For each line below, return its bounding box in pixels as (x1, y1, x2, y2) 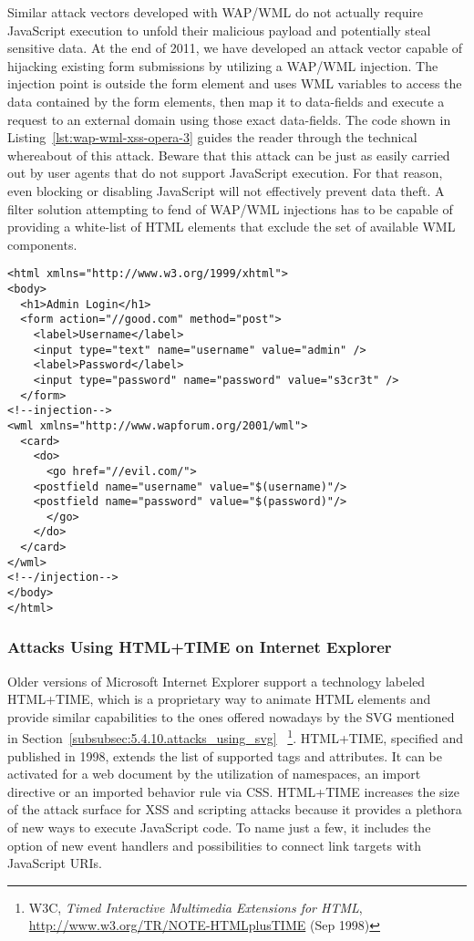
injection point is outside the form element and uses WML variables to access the (7, 74, 462, 93)
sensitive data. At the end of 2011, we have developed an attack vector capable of (7, 38, 463, 57)
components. (7, 234, 77, 253)
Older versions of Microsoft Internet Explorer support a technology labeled (7, 671, 426, 690)
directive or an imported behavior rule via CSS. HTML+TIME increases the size (7, 781, 459, 801)
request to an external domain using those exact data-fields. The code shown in (7, 109, 451, 129)
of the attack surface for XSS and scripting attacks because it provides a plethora (7, 800, 462, 819)
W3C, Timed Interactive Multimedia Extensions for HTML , (28, 897, 363, 916)
